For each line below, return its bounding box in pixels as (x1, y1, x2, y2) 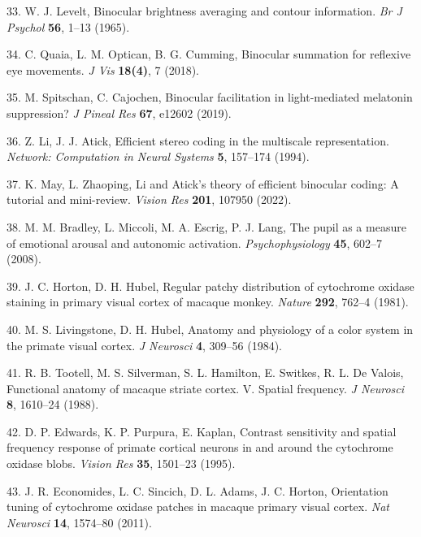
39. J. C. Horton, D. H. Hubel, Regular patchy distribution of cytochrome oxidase (7, 277, 414, 294)
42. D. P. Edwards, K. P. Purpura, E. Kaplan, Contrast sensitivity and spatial (7, 422, 397, 440)
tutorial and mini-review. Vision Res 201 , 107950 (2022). (7, 191, 292, 208)
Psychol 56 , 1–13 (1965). (7, 18, 130, 35)
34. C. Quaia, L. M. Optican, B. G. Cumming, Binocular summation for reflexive (7, 45, 411, 63)
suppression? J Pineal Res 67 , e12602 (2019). (7, 104, 232, 121)
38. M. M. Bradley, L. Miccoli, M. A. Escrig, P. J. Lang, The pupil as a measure (7, 218, 406, 235)
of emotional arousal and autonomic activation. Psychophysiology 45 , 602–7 (7, 234, 383, 251)
